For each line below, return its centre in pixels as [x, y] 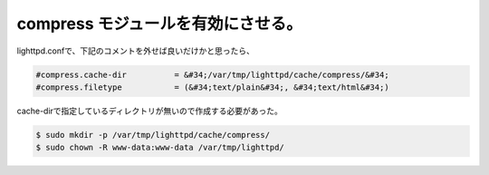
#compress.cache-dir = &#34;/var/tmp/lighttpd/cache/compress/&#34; [212, 74]
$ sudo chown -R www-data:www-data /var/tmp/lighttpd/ [160, 148]
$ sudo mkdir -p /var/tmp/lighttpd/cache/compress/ [153, 135]
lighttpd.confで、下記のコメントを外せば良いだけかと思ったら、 [136, 51]
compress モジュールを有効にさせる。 [159, 24]
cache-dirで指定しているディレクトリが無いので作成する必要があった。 [149, 111]
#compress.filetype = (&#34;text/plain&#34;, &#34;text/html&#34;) [212, 87]
